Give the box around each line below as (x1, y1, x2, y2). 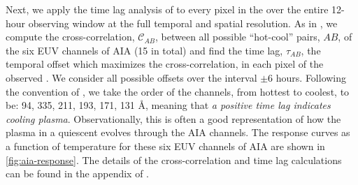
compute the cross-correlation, (6, 29, 135, 44)
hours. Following (275, 70, 347, 84)
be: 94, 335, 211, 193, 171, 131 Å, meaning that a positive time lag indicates (6, 98, 331, 112)
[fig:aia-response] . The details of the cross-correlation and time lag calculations (6, 152, 342, 167)
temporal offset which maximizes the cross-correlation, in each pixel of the (6, 57, 324, 71)
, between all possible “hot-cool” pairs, (155, 29, 320, 44)
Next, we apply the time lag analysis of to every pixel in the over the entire (6, 2, 329, 16)
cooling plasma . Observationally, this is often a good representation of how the (6, 111, 341, 126)
